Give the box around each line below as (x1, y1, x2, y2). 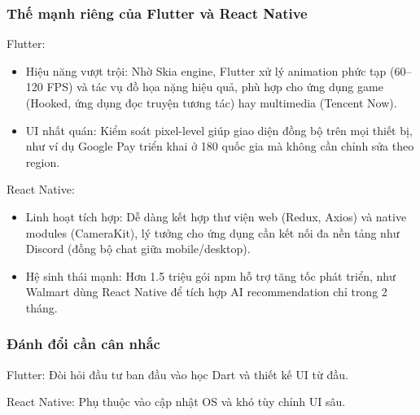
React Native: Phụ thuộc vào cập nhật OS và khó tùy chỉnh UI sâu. (7, 393, 346, 410)
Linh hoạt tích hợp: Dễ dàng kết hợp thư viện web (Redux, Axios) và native (25, 207, 407, 225)
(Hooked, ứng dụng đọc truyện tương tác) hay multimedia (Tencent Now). (25, 94, 397, 111)
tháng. (25, 299, 58, 316)
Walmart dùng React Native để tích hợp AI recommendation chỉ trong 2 (25, 283, 387, 300)
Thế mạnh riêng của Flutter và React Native (7, 2, 308, 23)
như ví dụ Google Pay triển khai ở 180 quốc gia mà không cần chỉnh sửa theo (25, 138, 414, 155)
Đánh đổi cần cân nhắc (7, 334, 160, 354)
